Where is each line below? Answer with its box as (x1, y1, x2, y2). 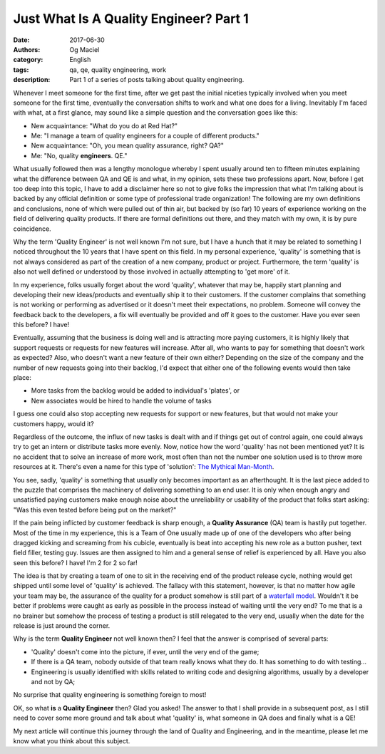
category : (13, 56, 43, 64)
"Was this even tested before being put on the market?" (13, 505, 177, 514)
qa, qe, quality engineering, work (69, 65, 167, 74)
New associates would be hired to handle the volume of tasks (31, 396, 212, 405)
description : (13, 76, 51, 84)
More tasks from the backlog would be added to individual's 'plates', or (31, 386, 240, 395)
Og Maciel (69, 45, 100, 53)
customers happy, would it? (13, 419, 94, 428)
